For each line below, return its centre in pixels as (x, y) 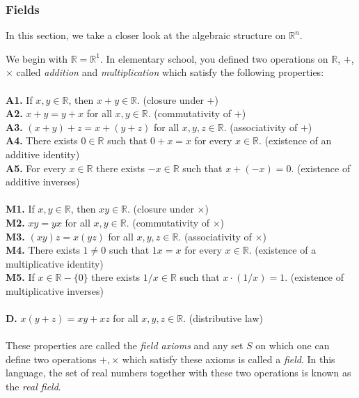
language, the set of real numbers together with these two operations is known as (178, 373)
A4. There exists (42, 140)
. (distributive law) (223, 318)
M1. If (20, 209)
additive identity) (43, 154)
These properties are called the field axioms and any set (125, 345)
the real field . (33, 386)
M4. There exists (43, 250)
